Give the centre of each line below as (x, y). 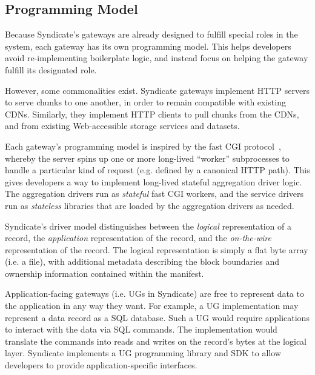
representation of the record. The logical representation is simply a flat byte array (157, 249)
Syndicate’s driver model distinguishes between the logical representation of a (148, 226)
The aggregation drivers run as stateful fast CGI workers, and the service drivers (154, 194)
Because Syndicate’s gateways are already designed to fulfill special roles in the (151, 34)
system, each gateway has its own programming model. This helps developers (148, 46)
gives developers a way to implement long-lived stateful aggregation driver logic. (154, 181)
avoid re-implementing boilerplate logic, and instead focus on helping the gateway (157, 58)
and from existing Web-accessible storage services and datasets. (122, 126)
